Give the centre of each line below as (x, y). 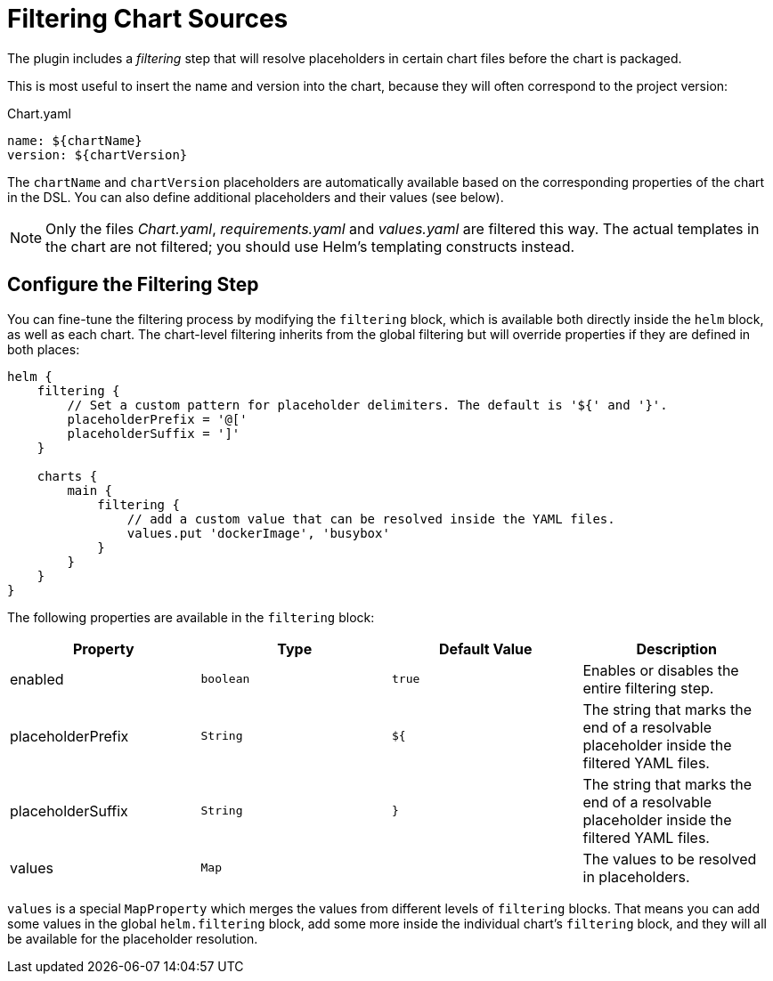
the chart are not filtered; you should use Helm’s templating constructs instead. (310, 246)
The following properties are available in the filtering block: (191, 617)
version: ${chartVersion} (98, 154)
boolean (225, 679)
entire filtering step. (648, 688)
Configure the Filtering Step (133, 285)
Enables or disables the (661, 670)
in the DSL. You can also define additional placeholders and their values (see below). (256, 197)
